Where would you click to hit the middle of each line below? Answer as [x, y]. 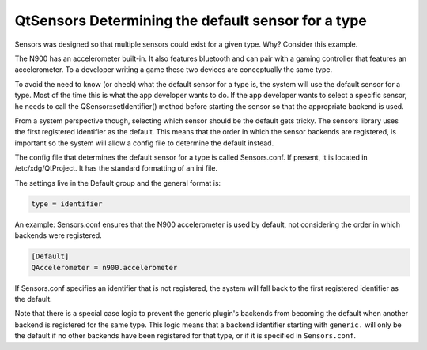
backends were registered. [58, 235]
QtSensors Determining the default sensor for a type [191, 21]
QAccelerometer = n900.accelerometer [104, 267]
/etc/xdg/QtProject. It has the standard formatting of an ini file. [116, 168]
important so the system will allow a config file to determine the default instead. [144, 143]
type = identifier [67, 204]
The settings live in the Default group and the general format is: [118, 183]
